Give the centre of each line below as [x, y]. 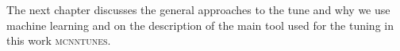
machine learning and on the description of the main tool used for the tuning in [200, 25]
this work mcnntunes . [59, 40]
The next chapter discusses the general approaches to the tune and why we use [198, 9]
